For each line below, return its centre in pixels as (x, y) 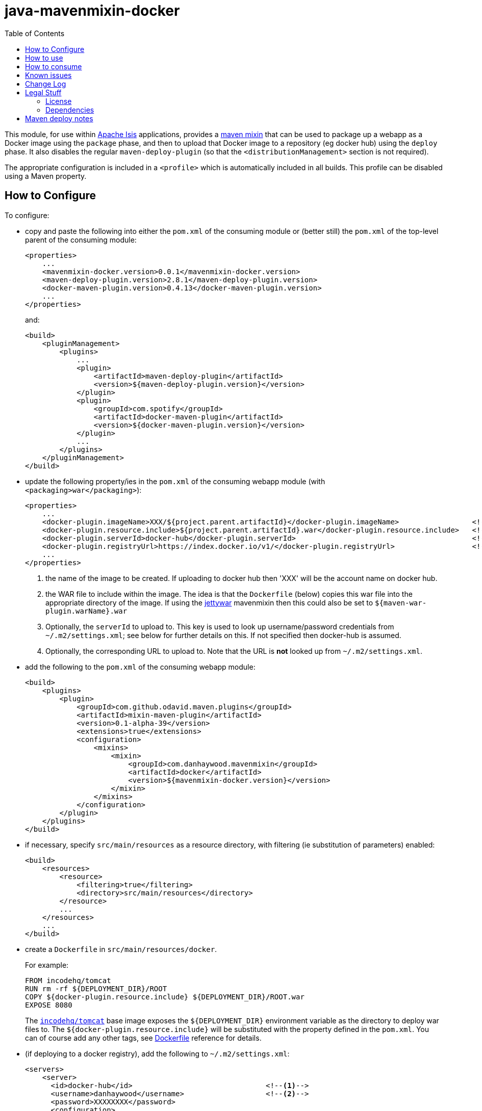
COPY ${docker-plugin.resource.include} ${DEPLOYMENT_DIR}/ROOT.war (165, 997)
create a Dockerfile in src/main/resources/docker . (121, 949)
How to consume (54, 66)
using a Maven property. (46, 176)
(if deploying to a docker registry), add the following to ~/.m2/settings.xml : (157, 1053)
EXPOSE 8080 (49, 1005)
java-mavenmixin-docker (92, 11)
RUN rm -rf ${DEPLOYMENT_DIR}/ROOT (96, 988)
